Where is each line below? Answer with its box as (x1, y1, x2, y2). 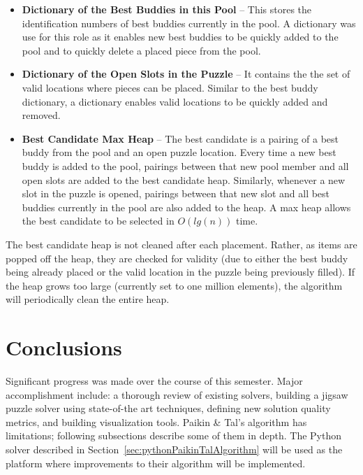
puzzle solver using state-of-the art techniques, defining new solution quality (6, 401, 331, 416)
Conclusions (6, 333, 122, 362)
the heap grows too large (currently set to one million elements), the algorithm (6, 278, 343, 292)
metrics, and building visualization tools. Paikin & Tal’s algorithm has (6, 414, 307, 429)
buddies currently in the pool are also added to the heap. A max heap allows (22, 199, 351, 214)
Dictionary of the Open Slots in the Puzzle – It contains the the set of (22, 66, 350, 81)
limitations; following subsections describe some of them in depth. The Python (6, 428, 341, 443)
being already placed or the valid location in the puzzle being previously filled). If (6, 264, 355, 279)
